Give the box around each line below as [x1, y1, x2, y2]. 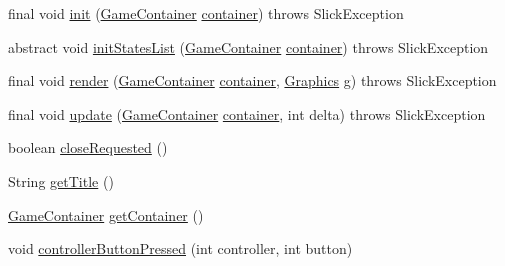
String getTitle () [8, 170, 114, 191]
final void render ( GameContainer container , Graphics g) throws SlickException [8, 70, 497, 91]
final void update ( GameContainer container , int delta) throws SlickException [8, 103, 486, 124]
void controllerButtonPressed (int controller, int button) [8, 238, 353, 259]
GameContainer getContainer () [8, 204, 204, 225]
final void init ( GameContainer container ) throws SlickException [8, 3, 404, 23]
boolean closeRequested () [8, 137, 168, 158]
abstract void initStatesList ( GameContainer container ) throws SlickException [8, 36, 489, 57]
